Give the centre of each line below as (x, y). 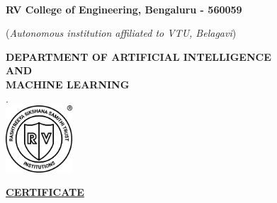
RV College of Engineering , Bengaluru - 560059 (124, 9)
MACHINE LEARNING (68, 85)
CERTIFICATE (45, 192)
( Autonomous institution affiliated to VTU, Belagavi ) (121, 33)
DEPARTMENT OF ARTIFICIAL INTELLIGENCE (138, 56)
